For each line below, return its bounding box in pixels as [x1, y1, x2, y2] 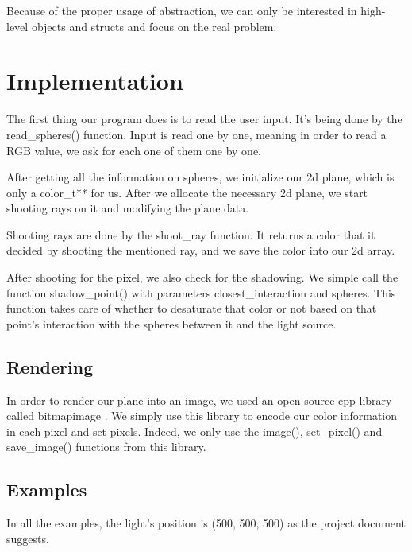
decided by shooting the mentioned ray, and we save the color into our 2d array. [6, 242, 395, 259]
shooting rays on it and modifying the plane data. [6, 200, 249, 216]
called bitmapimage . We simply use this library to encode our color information [6, 407, 398, 424]
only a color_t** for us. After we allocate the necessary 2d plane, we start [6, 184, 368, 200]
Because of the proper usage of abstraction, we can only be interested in [6, 2, 357, 18]
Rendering [6, 354, 94, 379]
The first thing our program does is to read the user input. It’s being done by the [6, 111, 402, 127]
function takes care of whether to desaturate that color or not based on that [6, 300, 377, 317]
